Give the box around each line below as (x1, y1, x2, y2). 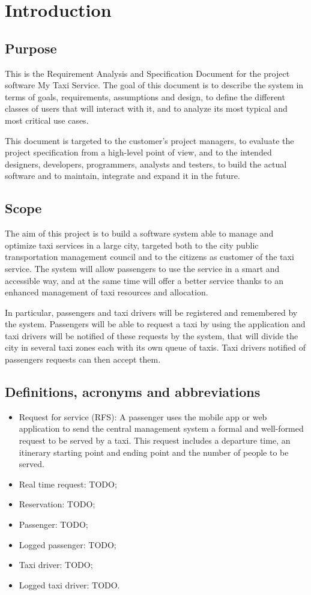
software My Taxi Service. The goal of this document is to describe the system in (5, 79, 304, 91)
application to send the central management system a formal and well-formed (19, 422, 304, 435)
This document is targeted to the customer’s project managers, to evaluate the (5, 134, 294, 146)
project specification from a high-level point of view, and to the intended (5, 146, 272, 159)
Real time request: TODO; (19, 477, 117, 490)
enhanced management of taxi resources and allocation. (5, 286, 208, 298)
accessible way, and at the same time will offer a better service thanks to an (5, 274, 283, 286)
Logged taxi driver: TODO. (19, 578, 120, 591)
